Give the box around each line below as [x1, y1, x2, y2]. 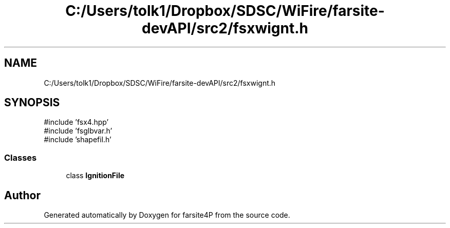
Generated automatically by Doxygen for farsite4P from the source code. [44, 211, 290, 220]
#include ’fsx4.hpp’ [44, 118, 109, 127]
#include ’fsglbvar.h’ [44, 126, 113, 136]
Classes [4, 152, 37, 163]
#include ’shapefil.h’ [44, 135, 111, 144]
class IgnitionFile [66, 171, 125, 180]
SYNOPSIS [4, 96, 60, 109]
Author [4, 188, 41, 202]
